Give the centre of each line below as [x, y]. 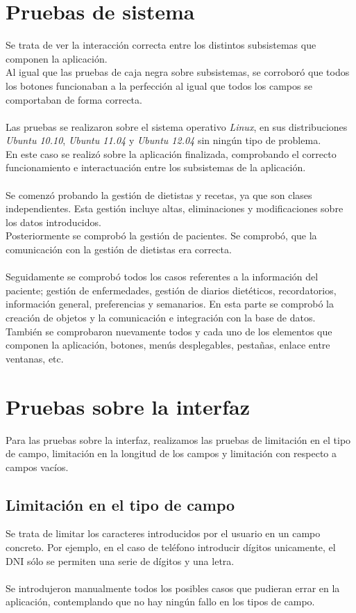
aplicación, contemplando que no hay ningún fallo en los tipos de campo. [160, 602]
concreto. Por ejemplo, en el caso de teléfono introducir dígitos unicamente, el [171, 547]
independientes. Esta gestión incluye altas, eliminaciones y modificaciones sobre [175, 208]
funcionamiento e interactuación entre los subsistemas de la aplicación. [156, 167]
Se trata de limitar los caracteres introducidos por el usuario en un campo [163, 533]
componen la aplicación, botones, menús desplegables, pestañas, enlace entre [168, 345]
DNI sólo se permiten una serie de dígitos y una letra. [120, 560]
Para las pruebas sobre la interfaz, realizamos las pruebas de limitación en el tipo [178, 439]
